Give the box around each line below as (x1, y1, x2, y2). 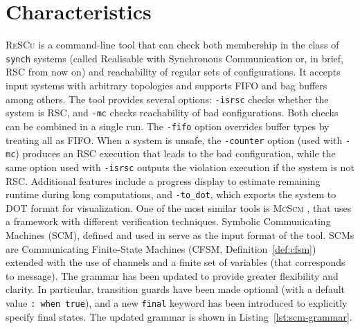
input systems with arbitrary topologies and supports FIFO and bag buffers (6, 78, 327, 92)
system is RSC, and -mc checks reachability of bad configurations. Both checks (6, 105, 339, 120)
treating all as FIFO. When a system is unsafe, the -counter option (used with (6, 132, 343, 147)
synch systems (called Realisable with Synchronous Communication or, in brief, (6, 51, 343, 65)
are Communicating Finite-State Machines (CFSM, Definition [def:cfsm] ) (6, 241, 316, 256)
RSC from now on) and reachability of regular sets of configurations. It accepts (6, 64, 341, 79)
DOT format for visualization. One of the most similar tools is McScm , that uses (6, 200, 352, 215)
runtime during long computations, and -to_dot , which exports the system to (6, 187, 336, 202)
